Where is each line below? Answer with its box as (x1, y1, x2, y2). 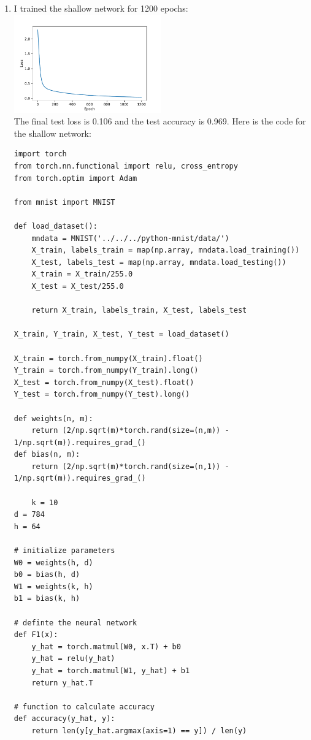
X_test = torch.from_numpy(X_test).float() (13, 378, 194, 387)
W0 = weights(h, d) (13, 558, 93, 567)
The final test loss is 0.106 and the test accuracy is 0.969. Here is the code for (13, 115, 306, 128)
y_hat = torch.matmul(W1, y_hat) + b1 (31, 666, 190, 675)
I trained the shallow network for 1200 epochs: (13, 2, 188, 14)
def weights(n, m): (13, 414, 93, 423)
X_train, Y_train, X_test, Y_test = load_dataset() (13, 330, 229, 339)
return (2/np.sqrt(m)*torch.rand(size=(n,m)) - (31, 426, 229, 435)
